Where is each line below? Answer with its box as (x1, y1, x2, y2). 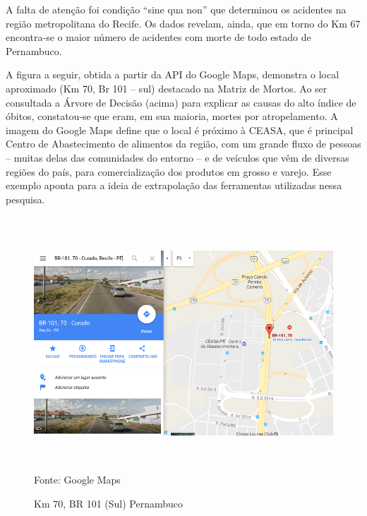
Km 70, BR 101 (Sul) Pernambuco (34, 496, 183, 510)
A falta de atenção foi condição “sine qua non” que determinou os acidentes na (6, 2, 347, 16)
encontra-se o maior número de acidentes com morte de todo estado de (6, 30, 311, 44)
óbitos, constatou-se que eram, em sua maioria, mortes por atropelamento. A (6, 109, 338, 124)
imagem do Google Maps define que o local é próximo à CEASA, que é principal (6, 122, 354, 137)
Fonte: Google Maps (34, 472, 121, 486)
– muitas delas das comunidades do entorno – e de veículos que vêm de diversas (6, 150, 349, 164)
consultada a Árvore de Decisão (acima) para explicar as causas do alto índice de (6, 95, 356, 109)
